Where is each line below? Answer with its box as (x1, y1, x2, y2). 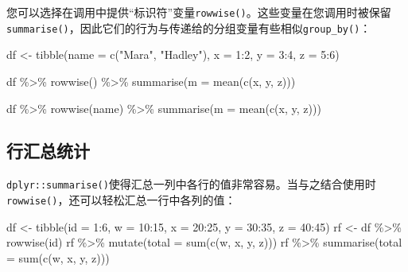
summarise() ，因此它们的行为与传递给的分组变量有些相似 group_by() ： (6, 19, 371, 36)
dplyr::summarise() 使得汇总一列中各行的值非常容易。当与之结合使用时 (6, 176, 376, 192)
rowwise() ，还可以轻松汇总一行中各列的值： (6, 191, 236, 208)
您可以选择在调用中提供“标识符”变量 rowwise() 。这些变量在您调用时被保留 (6, 4, 391, 20)
